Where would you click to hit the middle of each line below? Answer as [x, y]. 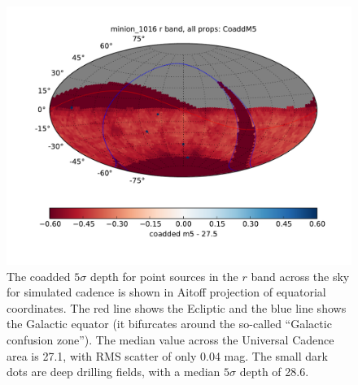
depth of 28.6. [274, 372]
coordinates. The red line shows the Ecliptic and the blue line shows [177, 307]
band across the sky [300, 276]
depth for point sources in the [164, 276]
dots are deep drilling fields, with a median [114, 372]
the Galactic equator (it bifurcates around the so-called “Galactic [169, 324]
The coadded [39, 276]
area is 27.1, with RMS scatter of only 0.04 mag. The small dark [167, 355]
